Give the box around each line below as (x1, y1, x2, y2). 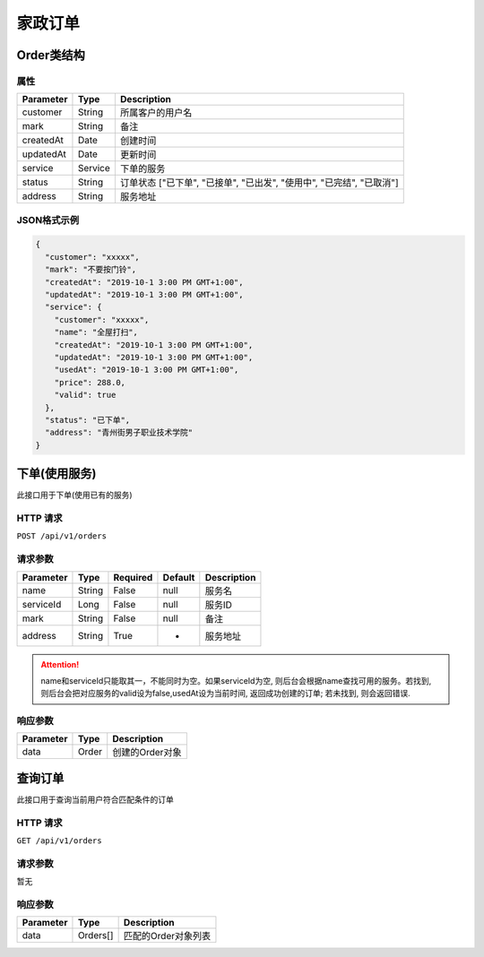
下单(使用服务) (16, 466, 97, 481)
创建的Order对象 (112, 746, 182, 759)
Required (113, 571, 153, 583)
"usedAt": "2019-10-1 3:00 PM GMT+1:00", (54, 365, 239, 375)
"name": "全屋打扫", (54, 327, 139, 338)
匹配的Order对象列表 (123, 930, 212, 943)
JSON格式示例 (16, 213, 80, 226)
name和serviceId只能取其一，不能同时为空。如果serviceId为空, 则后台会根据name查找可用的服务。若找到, (40, 675, 432, 685)
